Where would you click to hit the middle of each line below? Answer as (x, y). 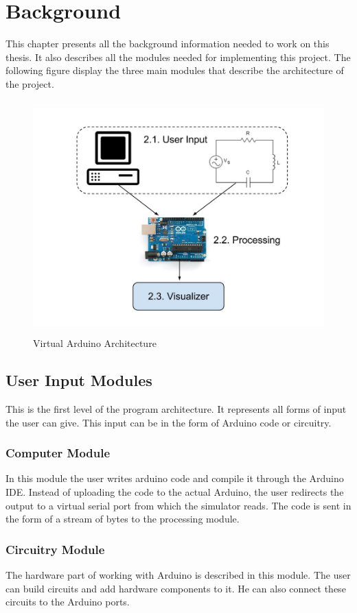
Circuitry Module (55, 549)
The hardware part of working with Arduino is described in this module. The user (178, 575)
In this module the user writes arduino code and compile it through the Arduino (175, 478)
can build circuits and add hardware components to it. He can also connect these (176, 588)
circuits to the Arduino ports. (68, 602)
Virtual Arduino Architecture (95, 343)
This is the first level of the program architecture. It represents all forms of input (176, 409)
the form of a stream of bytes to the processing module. (123, 519)
